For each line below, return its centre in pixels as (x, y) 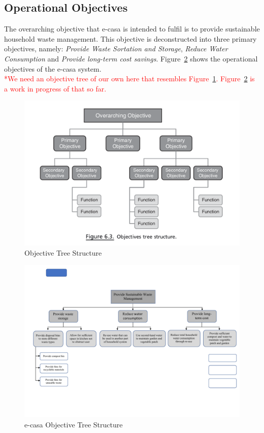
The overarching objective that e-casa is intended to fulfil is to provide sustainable (132, 29)
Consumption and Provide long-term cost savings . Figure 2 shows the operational (131, 58)
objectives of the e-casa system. (53, 68)
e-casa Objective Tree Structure (74, 424)
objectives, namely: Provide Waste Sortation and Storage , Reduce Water (116, 49)
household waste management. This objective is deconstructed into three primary (130, 38)
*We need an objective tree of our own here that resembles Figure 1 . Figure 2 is (129, 79)
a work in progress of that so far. (55, 88)
